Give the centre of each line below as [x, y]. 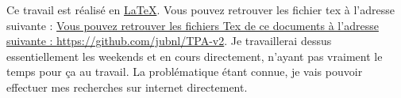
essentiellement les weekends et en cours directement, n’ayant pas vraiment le [195, 56]
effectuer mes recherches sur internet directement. [127, 87]
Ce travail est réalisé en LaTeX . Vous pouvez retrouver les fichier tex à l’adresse [200, 9]
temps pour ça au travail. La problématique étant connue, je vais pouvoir [185, 72]
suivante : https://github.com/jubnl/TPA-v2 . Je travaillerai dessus [169, 41]
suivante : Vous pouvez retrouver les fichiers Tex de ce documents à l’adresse [193, 25]
